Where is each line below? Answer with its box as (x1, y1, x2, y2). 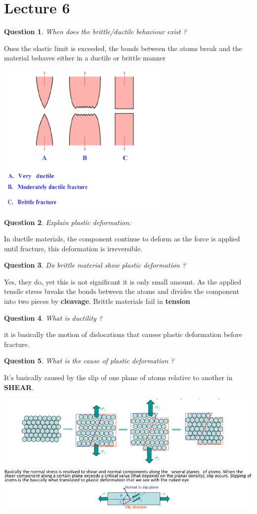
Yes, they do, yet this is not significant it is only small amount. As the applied (4, 276, 242, 286)
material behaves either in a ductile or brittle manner (4, 53, 166, 63)
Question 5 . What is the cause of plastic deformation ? (4, 355, 174, 366)
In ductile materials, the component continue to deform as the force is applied (4, 233, 240, 244)
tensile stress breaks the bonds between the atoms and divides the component (4, 286, 239, 296)
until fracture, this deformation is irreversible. (4, 243, 143, 253)
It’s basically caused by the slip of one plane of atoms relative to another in (4, 372, 233, 383)
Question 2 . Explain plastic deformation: (4, 217, 131, 227)
